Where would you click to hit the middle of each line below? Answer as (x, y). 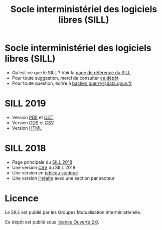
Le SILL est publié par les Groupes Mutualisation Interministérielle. (73, 212)
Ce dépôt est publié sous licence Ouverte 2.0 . (52, 222)
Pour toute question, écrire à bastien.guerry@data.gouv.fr (72, 83)
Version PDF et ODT (33, 117)
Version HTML (27, 128)
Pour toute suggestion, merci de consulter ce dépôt (65, 78)
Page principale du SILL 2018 (42, 162)
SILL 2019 (25, 103)
